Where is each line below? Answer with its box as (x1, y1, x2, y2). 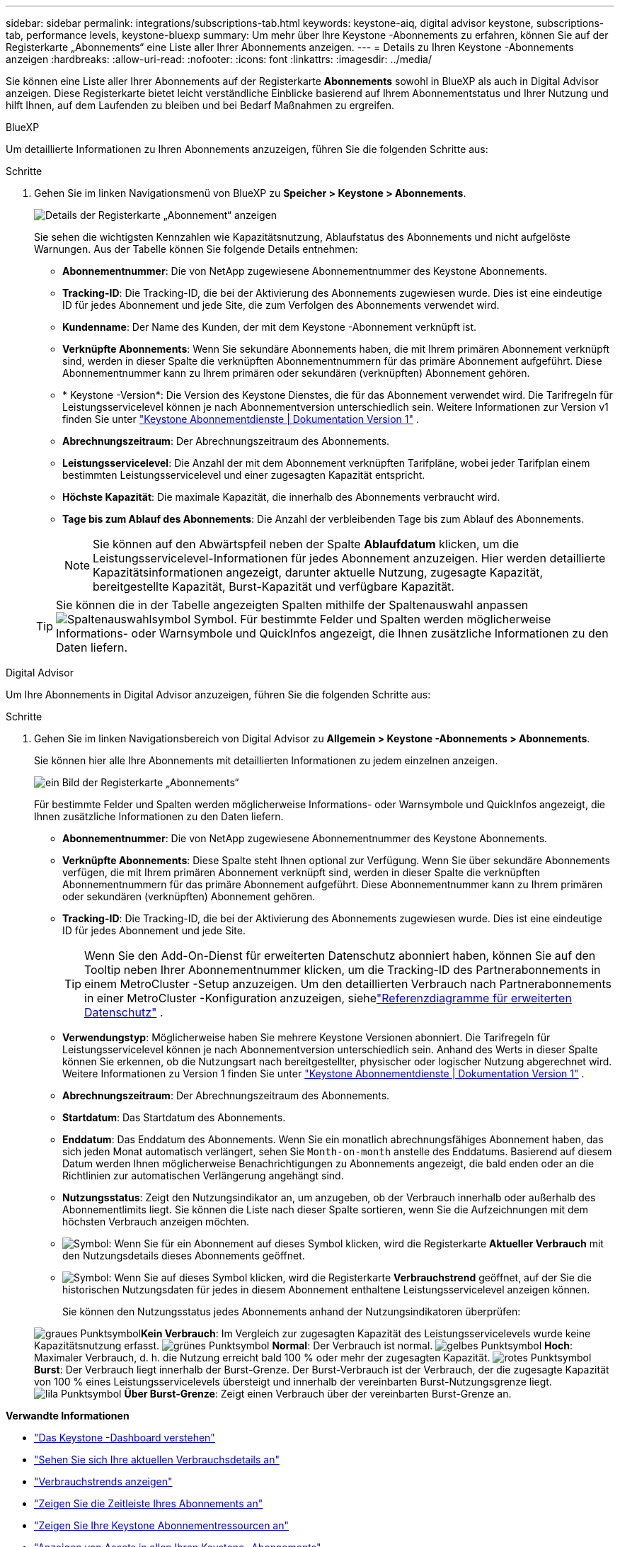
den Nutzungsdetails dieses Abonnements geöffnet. (62, 1249, 305, 1262)
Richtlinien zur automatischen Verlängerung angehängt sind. (62, 1169, 344, 1181)
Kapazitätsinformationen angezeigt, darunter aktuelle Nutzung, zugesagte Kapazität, (93, 565, 544, 579)
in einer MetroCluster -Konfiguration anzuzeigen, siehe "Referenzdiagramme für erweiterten (84, 991, 572, 1005)
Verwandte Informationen (6, 1410, 130, 1422)
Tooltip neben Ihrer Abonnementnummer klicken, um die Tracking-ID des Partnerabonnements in (84, 963, 601, 977)
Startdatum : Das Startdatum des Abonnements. (62, 1111, 286, 1123)
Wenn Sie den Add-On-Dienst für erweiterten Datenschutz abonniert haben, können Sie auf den (84, 948, 596, 963)
